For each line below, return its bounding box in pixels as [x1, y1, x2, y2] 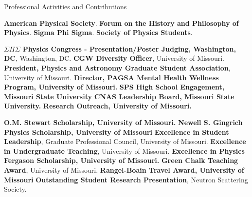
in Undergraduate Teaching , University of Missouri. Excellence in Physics [4, 145, 245, 156]
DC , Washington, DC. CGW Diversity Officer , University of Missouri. [4, 53, 224, 63]
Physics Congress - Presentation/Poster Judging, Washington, [22, 43, 236, 54]
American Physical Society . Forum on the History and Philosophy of [4, 18, 239, 28]
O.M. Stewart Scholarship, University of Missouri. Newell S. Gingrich [4, 117, 243, 127]
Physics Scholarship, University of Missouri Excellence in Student [4, 126, 229, 137]
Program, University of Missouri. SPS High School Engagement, [4, 82, 225, 92]
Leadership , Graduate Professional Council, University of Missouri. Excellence [4, 136, 246, 146]
